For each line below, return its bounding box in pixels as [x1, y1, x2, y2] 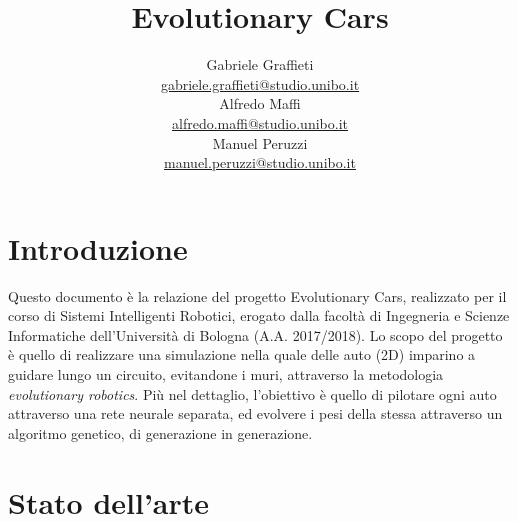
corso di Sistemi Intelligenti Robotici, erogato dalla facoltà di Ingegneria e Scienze [8, 305, 510, 326]
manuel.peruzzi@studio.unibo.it [164, 152, 356, 173]
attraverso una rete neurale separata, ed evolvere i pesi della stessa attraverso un [8, 403, 503, 424]
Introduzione [8, 227, 188, 268]
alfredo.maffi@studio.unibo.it [172, 112, 348, 133]
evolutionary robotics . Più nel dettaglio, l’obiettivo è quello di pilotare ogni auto [8, 383, 497, 404]
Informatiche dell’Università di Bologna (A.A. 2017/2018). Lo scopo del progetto [8, 324, 503, 345]
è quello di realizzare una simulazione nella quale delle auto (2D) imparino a [8, 344, 476, 365]
